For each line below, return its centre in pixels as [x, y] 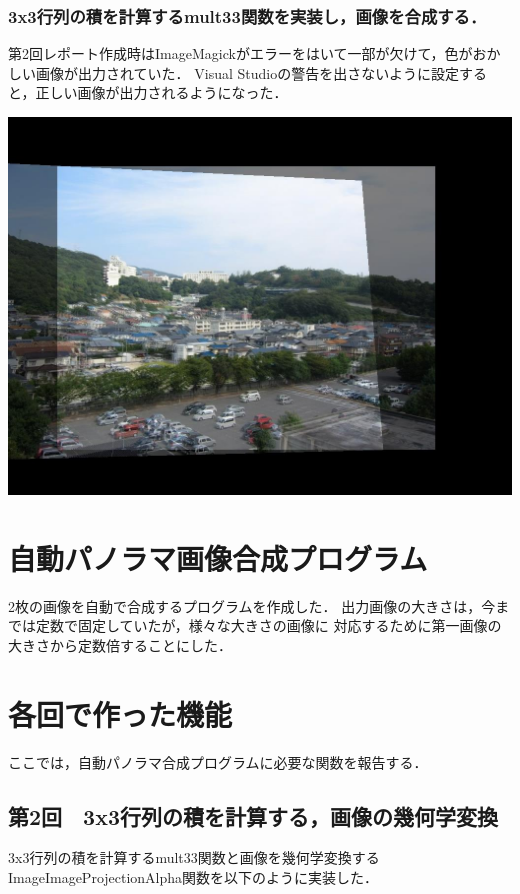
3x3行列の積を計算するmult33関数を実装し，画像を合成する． [247, 15]
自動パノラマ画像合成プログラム [218, 557]
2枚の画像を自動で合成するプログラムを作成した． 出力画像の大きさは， [245, 605]
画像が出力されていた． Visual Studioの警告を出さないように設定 [247, 72]
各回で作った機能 [120, 713]
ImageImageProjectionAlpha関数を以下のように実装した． [193, 877]
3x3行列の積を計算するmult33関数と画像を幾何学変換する [194, 857]
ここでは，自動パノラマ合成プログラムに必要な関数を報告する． [218, 761]
